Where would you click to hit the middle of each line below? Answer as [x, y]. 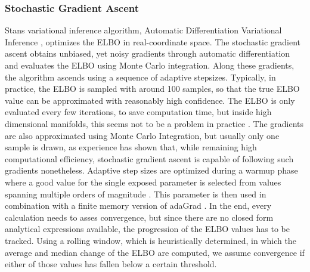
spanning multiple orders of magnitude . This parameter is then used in [136, 194]
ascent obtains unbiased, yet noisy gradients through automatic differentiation [148, 53]
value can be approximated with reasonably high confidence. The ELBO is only [150, 100]
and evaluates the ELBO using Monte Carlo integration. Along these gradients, [150, 65]
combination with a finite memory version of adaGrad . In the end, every [138, 205]
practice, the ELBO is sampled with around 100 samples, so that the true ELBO [152, 89]
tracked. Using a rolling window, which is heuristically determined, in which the [151, 240]
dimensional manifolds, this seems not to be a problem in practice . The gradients [154, 123]
